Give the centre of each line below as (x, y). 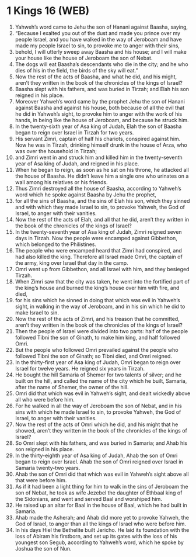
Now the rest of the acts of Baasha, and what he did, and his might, (96, 77)
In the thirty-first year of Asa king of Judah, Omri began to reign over (98, 362)
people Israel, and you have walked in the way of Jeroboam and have (99, 39)
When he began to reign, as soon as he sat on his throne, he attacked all (102, 169)
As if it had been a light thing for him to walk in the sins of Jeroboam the (101, 486)
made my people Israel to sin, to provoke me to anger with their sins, (97, 46)
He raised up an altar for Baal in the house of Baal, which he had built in (101, 505)
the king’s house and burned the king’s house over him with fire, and (97, 288)
